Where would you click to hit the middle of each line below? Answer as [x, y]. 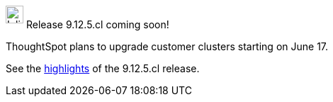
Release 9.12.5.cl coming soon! [97, 24]
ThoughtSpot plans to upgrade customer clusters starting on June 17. [167, 46]
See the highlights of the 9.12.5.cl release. [103, 68]
